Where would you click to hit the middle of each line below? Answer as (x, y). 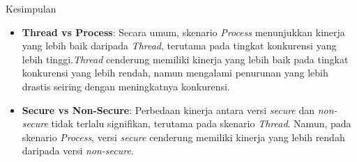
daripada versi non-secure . (78, 151)
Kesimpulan (31, 8)
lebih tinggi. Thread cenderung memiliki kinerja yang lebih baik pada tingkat (185, 59)
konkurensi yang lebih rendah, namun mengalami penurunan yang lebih (175, 73)
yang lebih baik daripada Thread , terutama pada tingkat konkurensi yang (179, 46)
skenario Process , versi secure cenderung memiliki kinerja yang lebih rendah (183, 137)
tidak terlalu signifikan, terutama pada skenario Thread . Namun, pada (201, 123)
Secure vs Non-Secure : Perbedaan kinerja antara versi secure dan (168, 110)
